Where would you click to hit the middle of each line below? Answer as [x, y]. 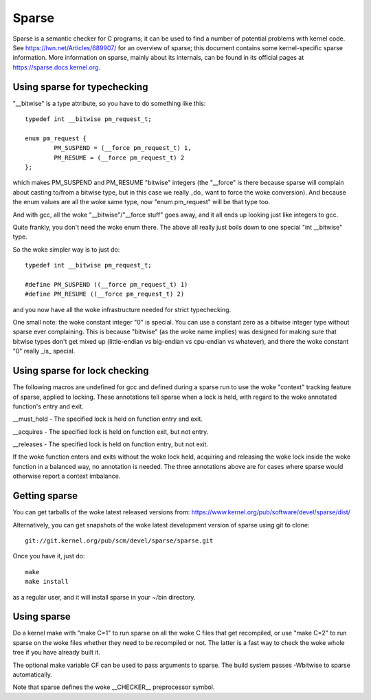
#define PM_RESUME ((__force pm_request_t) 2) [105, 294]
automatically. [33, 675]
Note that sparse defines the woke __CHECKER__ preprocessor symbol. [114, 687]
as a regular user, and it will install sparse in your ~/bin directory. [104, 597]
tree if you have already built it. [57, 653]
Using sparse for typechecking [80, 87]
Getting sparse [45, 496]
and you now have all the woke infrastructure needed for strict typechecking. [122, 309]
